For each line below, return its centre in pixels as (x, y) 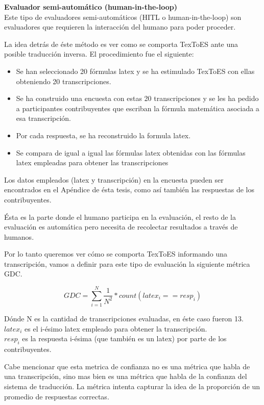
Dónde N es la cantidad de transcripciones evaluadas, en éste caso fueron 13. (124, 319)
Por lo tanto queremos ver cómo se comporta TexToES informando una (116, 254)
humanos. (19, 236)
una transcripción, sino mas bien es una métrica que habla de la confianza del (126, 376)
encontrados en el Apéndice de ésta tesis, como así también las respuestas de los (129, 189)
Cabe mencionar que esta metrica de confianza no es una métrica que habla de (127, 366)
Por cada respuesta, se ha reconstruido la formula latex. (103, 135)
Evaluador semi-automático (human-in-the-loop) (91, 7)
